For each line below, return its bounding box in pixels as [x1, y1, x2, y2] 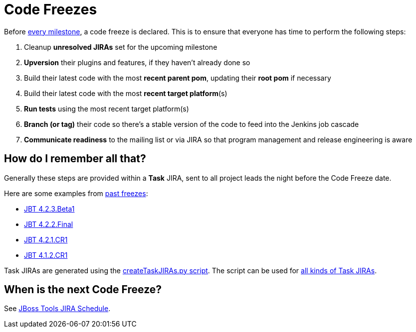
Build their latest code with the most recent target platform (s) [24, 89, 227, 98]
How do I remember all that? [4, 152, 146, 165]
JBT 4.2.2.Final [24, 220, 73, 228]
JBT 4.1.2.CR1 [24, 250, 68, 259]
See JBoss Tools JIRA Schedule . [4, 304, 111, 313]
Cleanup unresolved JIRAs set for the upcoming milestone [24, 42, 217, 51]
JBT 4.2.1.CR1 [24, 235, 68, 244]
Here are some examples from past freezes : [4, 189, 148, 198]
